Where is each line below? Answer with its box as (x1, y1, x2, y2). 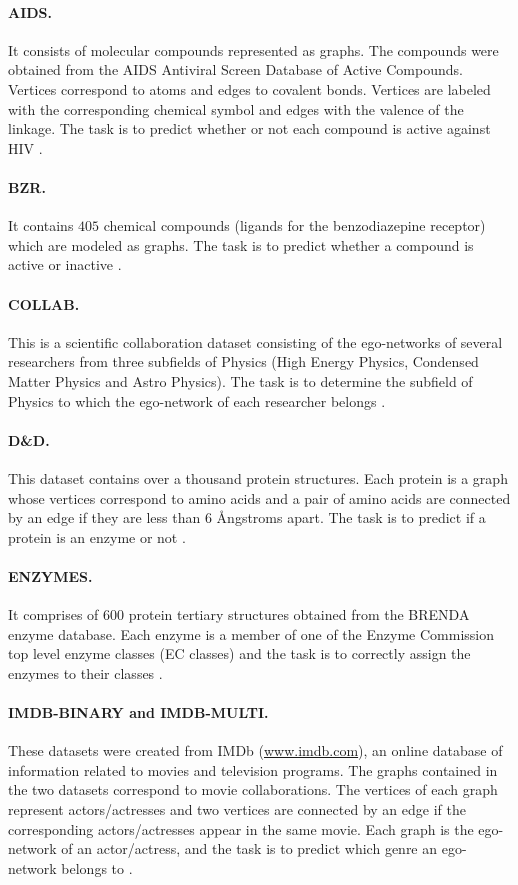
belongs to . (61, 857, 133, 878)
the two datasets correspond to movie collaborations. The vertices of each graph (8, 779, 498, 800)
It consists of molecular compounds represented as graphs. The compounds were (8, 39, 499, 60)
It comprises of (8, 604, 99, 625)
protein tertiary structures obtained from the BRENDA (128, 604, 470, 625)
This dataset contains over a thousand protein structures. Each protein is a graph (8, 467, 508, 488)
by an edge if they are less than (8, 507, 201, 528)
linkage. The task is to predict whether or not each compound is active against (8, 118, 491, 139)
